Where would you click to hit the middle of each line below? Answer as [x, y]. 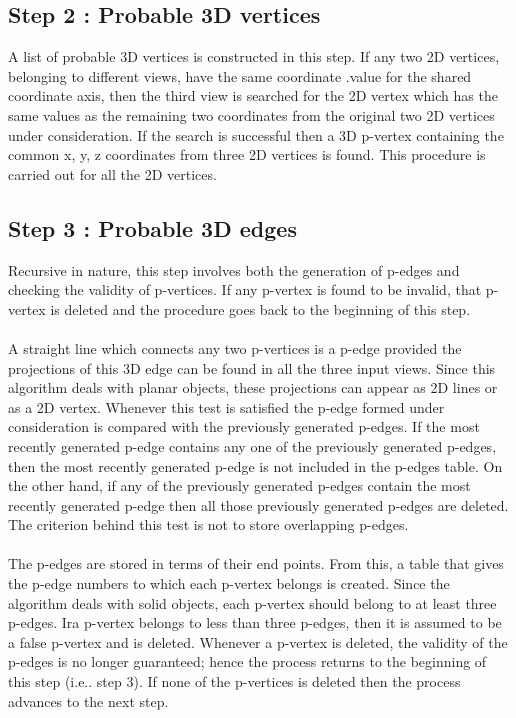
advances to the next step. [88, 700]
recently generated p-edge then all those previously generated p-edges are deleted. [258, 504]
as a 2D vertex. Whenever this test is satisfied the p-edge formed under [226, 406]
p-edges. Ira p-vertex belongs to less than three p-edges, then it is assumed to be [255, 622]
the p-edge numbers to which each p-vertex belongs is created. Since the [229, 583]
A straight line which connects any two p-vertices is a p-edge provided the [235, 347]
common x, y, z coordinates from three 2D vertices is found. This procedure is [247, 154]
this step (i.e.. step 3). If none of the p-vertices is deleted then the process [234, 681]
